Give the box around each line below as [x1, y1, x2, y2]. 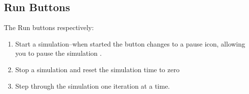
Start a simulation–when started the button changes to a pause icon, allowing [15, 38, 246, 48]
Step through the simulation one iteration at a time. [15, 80, 170, 91]
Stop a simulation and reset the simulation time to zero [15, 64, 180, 74]
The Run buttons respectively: [4, 22, 94, 32]
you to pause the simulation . [15, 48, 102, 58]
